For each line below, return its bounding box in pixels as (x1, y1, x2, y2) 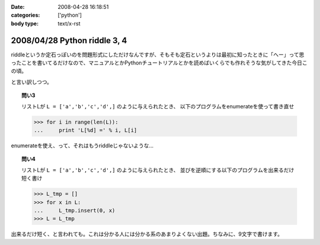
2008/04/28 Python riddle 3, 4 (11, 36, 127, 46)
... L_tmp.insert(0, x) (33, 207, 116, 214)
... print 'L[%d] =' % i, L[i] (33, 127, 137, 134)
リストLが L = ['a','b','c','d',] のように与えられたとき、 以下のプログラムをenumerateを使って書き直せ (21, 102, 295, 109)
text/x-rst (57, 20, 81, 27)
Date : (11, 4, 25, 10)
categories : (11, 12, 40, 19)
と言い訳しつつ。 (11, 78, 53, 85)
